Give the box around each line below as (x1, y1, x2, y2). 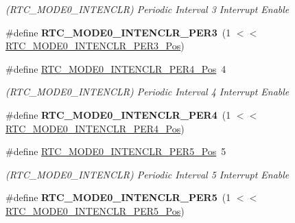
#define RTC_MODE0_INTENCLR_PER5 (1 (5, 190, 231, 204)
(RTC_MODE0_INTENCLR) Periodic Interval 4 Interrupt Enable (5, 84, 290, 99)
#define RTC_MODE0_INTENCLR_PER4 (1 (5, 107, 231, 121)
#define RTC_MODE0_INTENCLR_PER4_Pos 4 (5, 61, 226, 75)
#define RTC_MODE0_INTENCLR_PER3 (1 (5, 25, 231, 39)
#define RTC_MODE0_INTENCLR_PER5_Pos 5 (5, 144, 226, 159)
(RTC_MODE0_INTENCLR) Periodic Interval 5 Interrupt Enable (5, 167, 290, 181)
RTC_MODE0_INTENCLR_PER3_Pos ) (5, 38, 185, 53)
